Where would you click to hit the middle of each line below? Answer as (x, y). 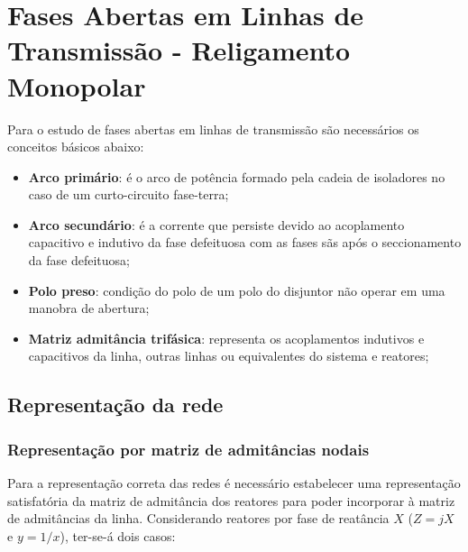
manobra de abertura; (89, 308)
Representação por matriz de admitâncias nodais (188, 449)
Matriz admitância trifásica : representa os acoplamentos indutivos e (226, 338)
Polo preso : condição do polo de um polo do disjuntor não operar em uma (237, 290)
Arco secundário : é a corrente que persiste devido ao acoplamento (216, 224)
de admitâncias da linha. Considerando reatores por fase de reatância (198, 518)
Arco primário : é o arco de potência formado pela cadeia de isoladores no (237, 176)
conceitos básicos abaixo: (76, 147)
